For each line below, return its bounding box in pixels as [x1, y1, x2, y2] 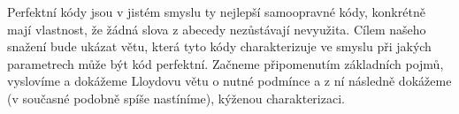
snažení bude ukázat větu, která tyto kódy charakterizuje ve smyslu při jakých [7, 37, 432, 56]
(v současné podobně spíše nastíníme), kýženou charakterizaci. [7, 88, 345, 107]
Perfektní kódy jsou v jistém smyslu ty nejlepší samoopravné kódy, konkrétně [7, 3, 425, 20]
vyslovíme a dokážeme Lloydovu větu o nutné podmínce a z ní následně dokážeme [7, 72, 452, 90]
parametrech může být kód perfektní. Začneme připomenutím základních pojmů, [7, 54, 444, 72]
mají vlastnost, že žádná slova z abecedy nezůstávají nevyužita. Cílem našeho [7, 19, 426, 38]
